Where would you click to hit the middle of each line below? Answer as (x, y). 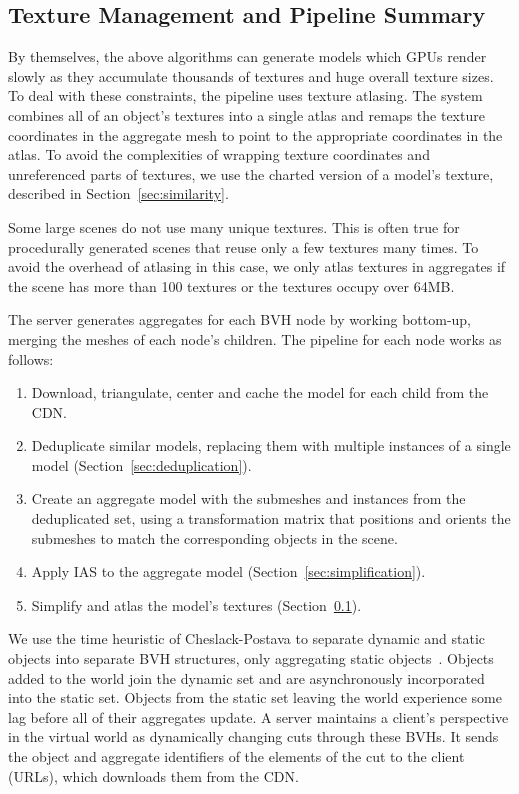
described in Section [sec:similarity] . (118, 193)
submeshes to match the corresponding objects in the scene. (214, 537)
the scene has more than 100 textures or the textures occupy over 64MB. (231, 285)
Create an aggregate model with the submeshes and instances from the (248, 498)
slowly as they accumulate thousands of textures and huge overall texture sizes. (251, 75)
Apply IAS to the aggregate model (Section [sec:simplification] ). (228, 571)
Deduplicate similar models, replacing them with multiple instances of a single (271, 445)
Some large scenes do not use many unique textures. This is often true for (234, 226)
